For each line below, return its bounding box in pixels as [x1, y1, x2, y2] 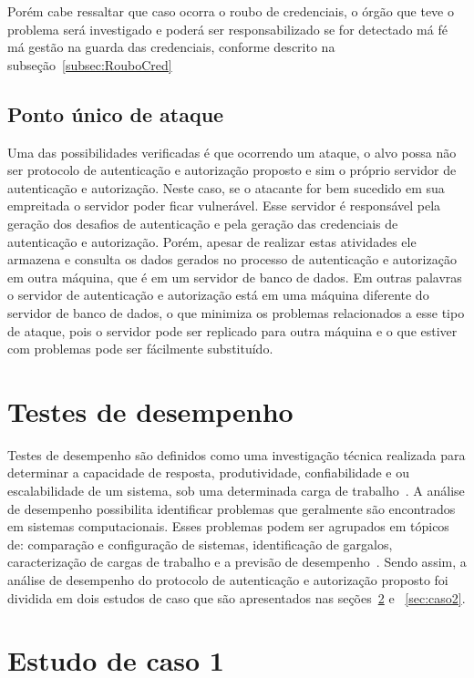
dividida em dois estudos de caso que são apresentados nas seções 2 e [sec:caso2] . [7, 588, 466, 607]
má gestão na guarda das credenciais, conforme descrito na [7, 37, 335, 56]
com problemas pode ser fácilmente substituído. [7, 339, 273, 358]
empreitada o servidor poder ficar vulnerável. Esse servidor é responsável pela [7, 196, 441, 215]
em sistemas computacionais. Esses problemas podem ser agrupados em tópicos [7, 517, 449, 536]
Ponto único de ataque [7, 99, 224, 128]
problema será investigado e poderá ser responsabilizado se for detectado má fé [7, 19, 448, 38]
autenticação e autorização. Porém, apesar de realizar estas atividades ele [7, 231, 417, 251]
